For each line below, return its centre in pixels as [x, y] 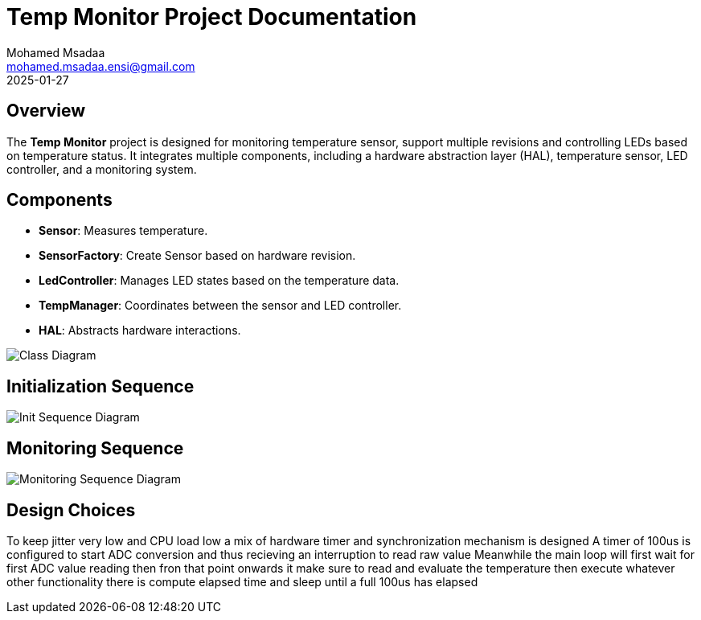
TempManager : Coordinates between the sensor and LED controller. [220, 306]
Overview [46, 111]
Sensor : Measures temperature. [123, 231]
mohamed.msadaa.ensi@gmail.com [101, 66]
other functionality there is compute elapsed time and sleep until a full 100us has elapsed [242, 581]
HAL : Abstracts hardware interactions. [140, 331]
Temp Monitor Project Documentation [212, 17]
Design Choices [71, 510]
